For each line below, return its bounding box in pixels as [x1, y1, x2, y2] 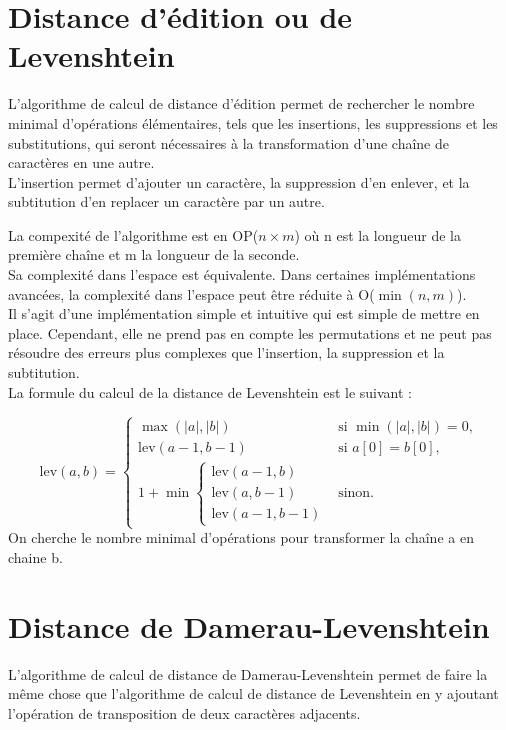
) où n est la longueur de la [294, 224, 461, 245]
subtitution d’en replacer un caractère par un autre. [8, 191, 325, 212]
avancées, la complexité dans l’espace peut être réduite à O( [8, 283, 375, 304]
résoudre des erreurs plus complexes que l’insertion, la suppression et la [8, 342, 445, 363]
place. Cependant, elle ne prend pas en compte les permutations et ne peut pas [8, 322, 492, 343]
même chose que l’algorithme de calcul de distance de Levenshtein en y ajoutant [8, 683, 499, 704]
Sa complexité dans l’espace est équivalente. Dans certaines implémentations [8, 264, 476, 285]
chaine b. [8, 547, 63, 567]
